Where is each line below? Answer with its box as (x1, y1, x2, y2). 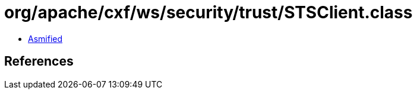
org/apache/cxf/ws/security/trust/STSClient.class (4, 2, 413, 22)
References (4, 54, 74, 69)
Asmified (28, 33, 63, 44)
